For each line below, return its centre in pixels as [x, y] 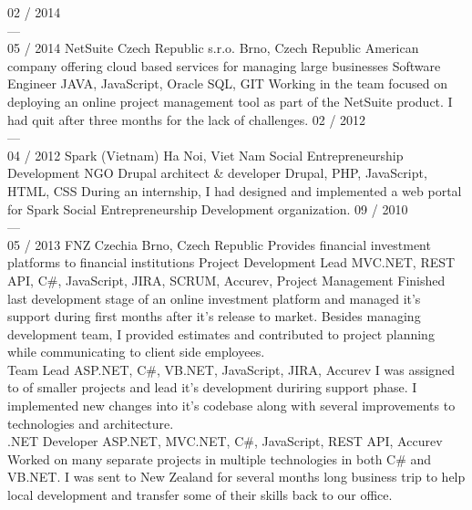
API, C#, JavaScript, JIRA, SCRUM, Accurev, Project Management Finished [226, 280]
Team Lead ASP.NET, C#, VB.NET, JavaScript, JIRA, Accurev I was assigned [231, 369]
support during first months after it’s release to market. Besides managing [214, 316]
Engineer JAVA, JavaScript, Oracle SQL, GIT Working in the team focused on [228, 83]
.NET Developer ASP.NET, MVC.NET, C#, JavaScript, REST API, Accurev [225, 441]
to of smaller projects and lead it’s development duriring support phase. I [212, 387]
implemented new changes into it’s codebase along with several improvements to [231, 406]
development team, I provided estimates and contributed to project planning [221, 333]
